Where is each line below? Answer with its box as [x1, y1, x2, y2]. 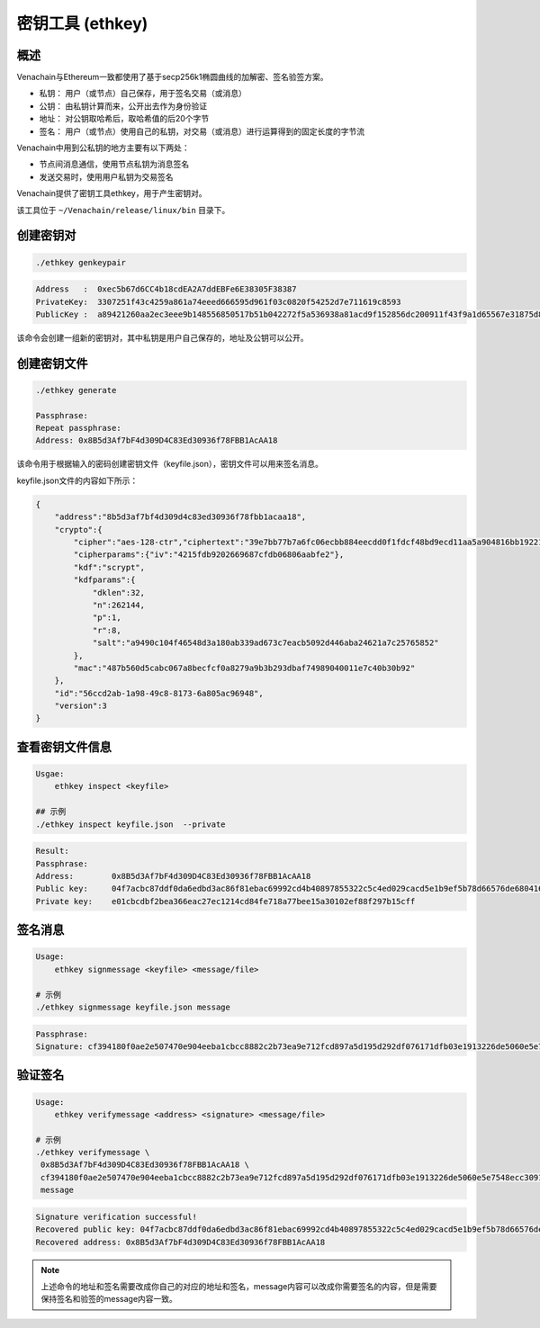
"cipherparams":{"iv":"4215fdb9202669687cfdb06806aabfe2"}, [73, 550, 345, 560]
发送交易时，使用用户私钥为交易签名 [39, 171, 174, 182]
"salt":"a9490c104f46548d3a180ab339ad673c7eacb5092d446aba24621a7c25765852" [92, 638, 440, 648]
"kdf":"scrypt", [73, 562, 146, 572]
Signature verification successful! [35, 1211, 198, 1222]
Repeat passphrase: [35, 423, 121, 434]
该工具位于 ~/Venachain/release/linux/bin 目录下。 [16, 204, 230, 215]
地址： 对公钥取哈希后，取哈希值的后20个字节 [39, 113, 210, 124]
